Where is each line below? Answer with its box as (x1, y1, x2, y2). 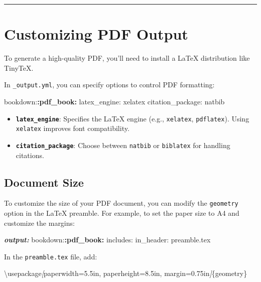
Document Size (4, 174, 84, 190)
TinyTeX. (4, 62, 34, 73)
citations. (16, 150, 44, 160)
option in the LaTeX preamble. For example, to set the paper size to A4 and (4, 207, 239, 218)
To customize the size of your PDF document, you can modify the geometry (4, 198, 238, 208)
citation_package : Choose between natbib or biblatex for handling (16, 139, 230, 150)
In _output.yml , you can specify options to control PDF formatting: (4, 79, 215, 90)
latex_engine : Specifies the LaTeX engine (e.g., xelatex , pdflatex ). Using (16, 113, 249, 123)
